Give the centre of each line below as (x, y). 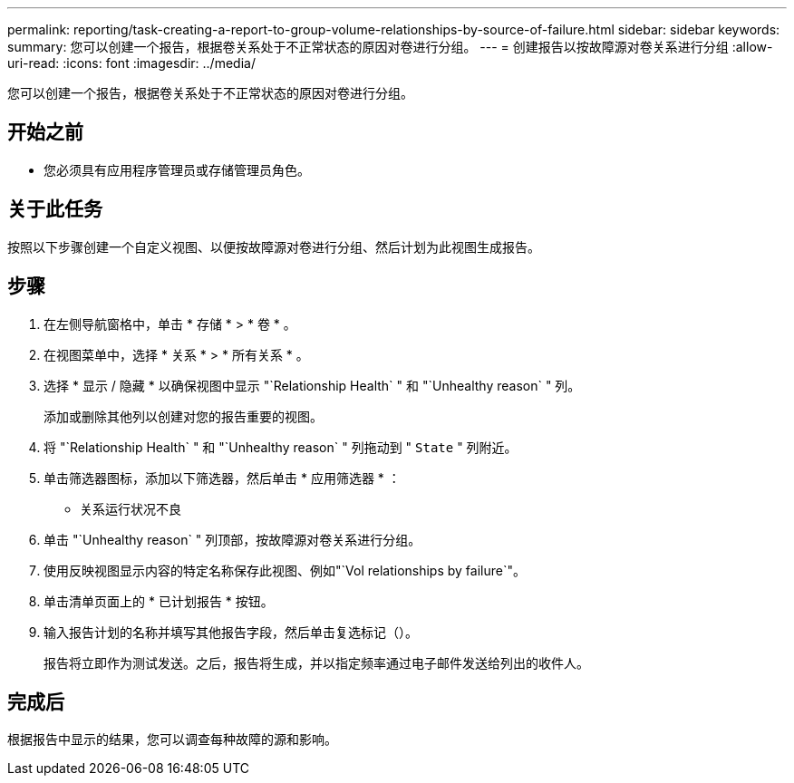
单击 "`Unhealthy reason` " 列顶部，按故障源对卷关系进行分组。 (232, 539)
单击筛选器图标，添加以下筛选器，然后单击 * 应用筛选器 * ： (222, 478)
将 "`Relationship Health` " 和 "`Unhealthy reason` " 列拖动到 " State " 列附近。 (281, 447)
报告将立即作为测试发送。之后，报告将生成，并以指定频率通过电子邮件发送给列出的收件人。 (316, 662)
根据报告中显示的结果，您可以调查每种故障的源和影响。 (172, 739)
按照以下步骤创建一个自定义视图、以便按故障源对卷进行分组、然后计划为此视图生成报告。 (274, 246)
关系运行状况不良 (131, 508)
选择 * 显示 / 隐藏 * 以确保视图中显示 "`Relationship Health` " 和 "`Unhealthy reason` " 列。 (312, 385)
